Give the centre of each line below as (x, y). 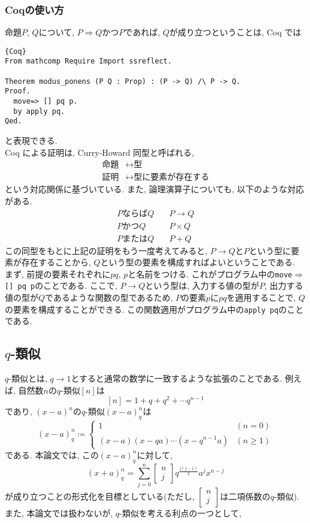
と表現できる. (31, 140)
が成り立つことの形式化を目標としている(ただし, (100, 496)
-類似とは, (28, 378)
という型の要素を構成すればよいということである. (197, 262)
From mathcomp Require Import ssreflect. (89, 61)
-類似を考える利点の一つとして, (180, 513)
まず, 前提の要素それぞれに (58, 273)
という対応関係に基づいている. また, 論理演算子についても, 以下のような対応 (155, 189)
